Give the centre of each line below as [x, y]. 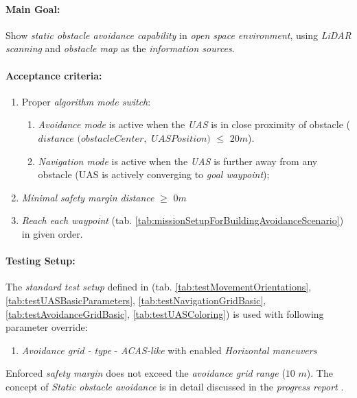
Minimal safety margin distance [88, 197]
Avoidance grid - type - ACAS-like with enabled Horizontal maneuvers [169, 350]
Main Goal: [33, 9]
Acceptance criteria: [54, 75]
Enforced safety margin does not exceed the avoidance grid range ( [146, 373]
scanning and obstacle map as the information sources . [120, 48]
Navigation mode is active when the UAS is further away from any [178, 161]
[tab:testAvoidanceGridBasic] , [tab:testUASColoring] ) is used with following [165, 313]
